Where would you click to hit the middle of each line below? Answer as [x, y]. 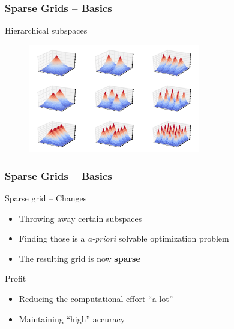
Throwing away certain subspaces [80, 218]
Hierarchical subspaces [46, 30]
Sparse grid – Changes [46, 198]
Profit [16, 278]
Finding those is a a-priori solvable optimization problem [124, 238]
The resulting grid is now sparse [79, 258]
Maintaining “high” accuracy [72, 319]
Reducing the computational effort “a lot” [96, 299]
